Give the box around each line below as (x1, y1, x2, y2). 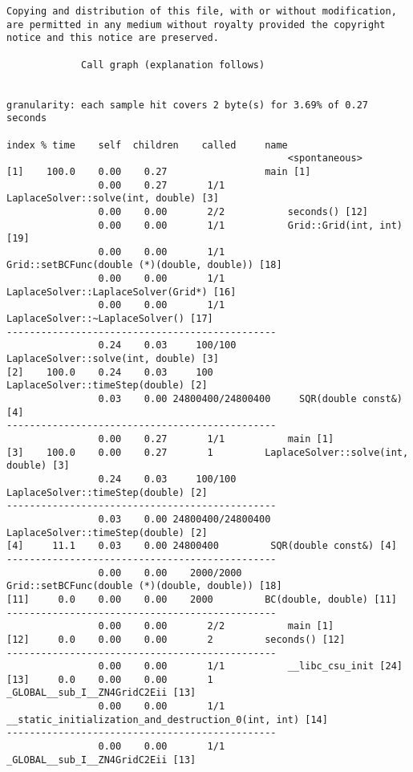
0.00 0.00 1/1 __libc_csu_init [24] (98, 660, 403, 672)
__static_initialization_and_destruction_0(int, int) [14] (6, 713, 328, 725)
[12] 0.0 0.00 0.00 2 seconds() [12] (6, 633, 346, 645)
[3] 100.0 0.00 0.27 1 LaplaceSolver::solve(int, (6, 446, 409, 458)
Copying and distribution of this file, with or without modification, (6, 6, 397, 17)
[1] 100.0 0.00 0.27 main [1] (6, 165, 311, 177)
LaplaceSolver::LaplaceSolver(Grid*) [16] (6, 286, 237, 298)
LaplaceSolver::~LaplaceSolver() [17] (6, 313, 213, 325)
